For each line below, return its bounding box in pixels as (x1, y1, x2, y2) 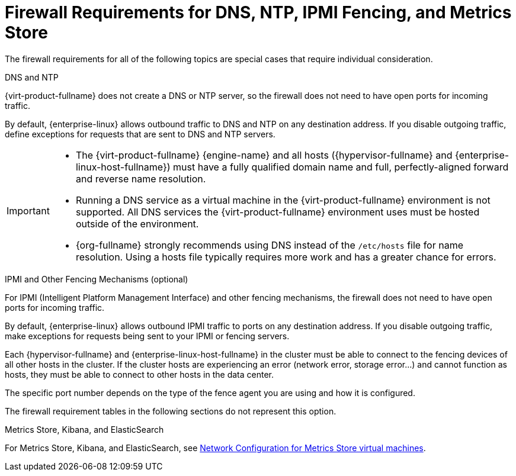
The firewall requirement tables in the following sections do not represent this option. (5, 406, 336, 416)
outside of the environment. (75, 217, 199, 230)
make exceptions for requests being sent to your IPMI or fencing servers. (5, 330, 290, 341)
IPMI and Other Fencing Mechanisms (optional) (5, 274, 188, 284)
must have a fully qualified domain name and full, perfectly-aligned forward (173, 160, 509, 173)
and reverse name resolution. (75, 172, 206, 185)
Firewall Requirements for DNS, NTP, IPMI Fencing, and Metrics (5, 2, 512, 22)
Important (7, 204, 50, 217)
